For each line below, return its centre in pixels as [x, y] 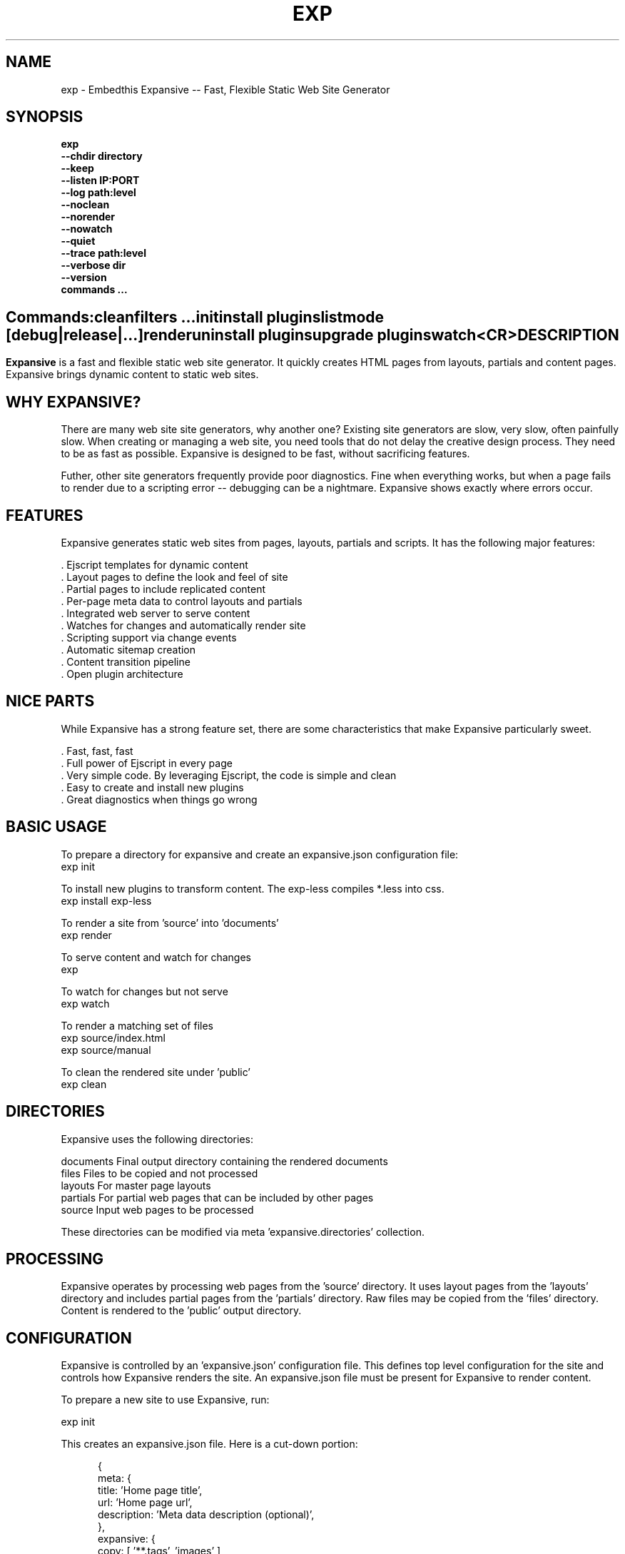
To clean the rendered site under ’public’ [156, 1072]
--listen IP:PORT [100, 181]
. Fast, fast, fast [97, 751]
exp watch [85, 1003]
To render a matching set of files [137, 1025]
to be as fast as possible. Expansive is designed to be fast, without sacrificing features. [265, 454]
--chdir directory [102, 156]
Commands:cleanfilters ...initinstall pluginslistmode [195, 317]
